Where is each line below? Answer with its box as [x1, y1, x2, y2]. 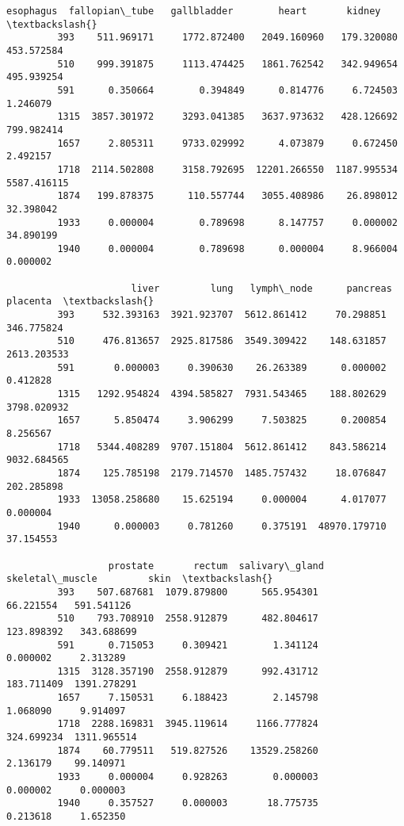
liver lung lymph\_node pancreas [131, 282, 392, 294]
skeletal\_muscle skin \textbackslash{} [6, 573, 273, 585]
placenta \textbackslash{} [6, 296, 154, 308]
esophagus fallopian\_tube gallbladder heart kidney [6, 6, 381, 17]
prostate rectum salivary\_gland [108, 560, 324, 572]
